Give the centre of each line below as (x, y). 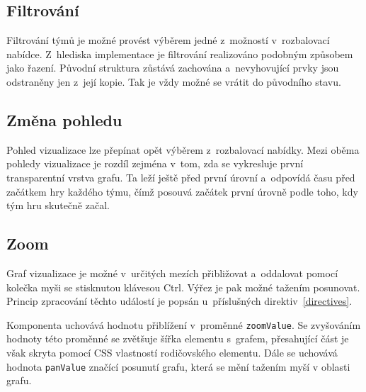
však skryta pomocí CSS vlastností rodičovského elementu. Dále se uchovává (172, 352)
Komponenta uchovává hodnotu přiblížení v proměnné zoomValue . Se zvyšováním (184, 324)
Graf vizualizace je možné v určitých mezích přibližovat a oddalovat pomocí (172, 273)
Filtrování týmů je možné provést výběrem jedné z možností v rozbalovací (168, 40)
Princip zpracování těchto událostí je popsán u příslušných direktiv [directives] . (179, 301)
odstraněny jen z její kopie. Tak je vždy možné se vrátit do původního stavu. (174, 81)
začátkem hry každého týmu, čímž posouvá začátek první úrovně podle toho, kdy (182, 191)
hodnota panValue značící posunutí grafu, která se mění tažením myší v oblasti (178, 366)
